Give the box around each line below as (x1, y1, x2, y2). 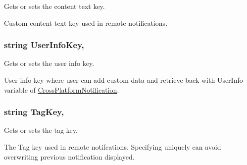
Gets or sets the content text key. (4, 1, 105, 11)
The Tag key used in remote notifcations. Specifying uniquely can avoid (4, 142, 221, 152)
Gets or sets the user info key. (4, 58, 95, 68)
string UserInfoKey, (4, 39, 84, 51)
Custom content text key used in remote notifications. (4, 17, 168, 28)
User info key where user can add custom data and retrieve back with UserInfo (4, 75, 243, 85)
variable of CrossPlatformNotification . (4, 84, 119, 95)
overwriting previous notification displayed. (4, 151, 135, 162)
